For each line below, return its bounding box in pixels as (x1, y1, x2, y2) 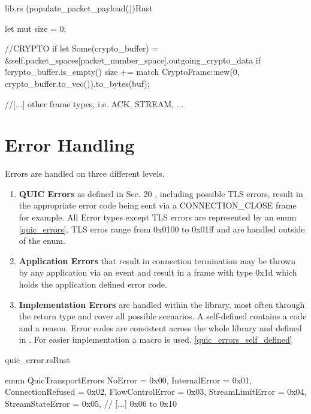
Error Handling (5, 132, 135, 157)
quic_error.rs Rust (5, 353, 71, 365)
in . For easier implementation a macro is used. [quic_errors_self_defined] (19, 333, 292, 346)
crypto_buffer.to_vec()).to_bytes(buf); (5, 77, 150, 89)
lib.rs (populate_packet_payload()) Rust (5, 2, 153, 14)
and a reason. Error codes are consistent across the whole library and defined (19, 321, 302, 334)
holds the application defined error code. (19, 278, 167, 291)
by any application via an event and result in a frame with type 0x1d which (19, 266, 297, 279)
